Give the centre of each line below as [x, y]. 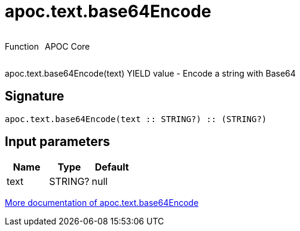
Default [112, 167]
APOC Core [67, 46]
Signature [35, 96]
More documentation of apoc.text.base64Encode [102, 203]
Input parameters [58, 142]
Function [22, 46]
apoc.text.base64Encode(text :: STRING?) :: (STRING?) [136, 119]
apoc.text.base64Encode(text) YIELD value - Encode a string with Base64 [150, 73]
